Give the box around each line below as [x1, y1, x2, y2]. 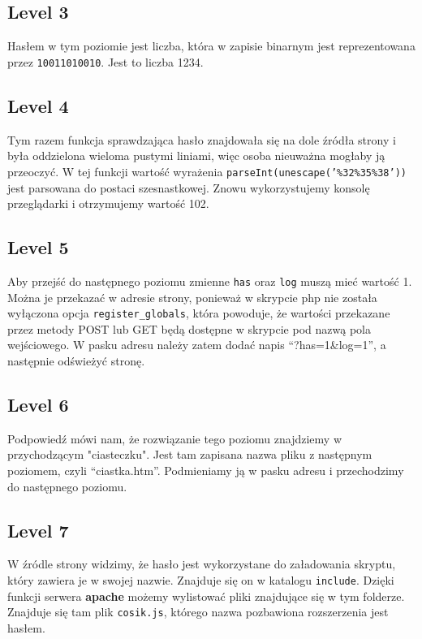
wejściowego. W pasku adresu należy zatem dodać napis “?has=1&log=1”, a [7, 336, 386, 353]
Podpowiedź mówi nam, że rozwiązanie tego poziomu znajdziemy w [7, 430, 342, 447]
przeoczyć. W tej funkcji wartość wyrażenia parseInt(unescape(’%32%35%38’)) [7, 162, 407, 179]
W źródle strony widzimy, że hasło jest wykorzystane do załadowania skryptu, [7, 555, 396, 572]
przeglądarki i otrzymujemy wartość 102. [7, 195, 209, 212]
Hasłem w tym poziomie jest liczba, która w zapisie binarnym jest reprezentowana [7, 37, 416, 54]
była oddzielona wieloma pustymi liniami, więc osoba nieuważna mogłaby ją [7, 147, 385, 164]
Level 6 [7, 391, 69, 417]
